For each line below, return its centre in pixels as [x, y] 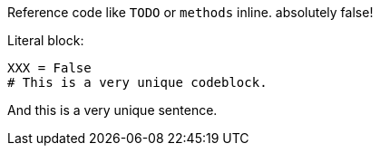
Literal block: [46, 40]
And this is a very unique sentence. [112, 110]
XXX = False [49, 68]
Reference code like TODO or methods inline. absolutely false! [190, 12]
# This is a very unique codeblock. [137, 82]
